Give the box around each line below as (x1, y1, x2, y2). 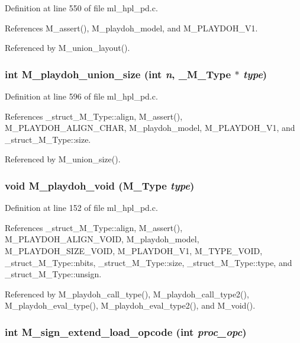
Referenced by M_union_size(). (5, 153, 121, 165)
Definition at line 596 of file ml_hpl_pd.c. (5, 90, 158, 102)
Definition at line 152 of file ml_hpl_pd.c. (5, 201, 158, 214)
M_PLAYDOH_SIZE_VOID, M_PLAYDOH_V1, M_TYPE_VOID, (5, 244, 263, 257)
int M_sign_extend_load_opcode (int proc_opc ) (5, 324, 247, 339)
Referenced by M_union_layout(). (5, 41, 130, 54)
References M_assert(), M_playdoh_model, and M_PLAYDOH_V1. (5, 21, 258, 34)
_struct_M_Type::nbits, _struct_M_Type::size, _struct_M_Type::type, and (5, 256, 292, 268)
